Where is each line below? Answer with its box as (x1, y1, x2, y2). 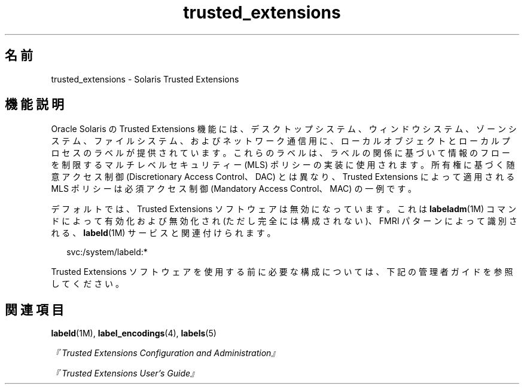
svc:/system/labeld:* (66, 247, 148, 258)
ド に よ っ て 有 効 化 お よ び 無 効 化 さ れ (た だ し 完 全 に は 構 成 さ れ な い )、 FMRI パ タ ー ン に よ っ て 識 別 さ (51, 216, 517, 226)
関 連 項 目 (5, 302, 64, 317)
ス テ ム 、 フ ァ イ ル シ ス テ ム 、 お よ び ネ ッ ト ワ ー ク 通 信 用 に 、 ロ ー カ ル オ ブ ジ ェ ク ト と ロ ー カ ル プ (51, 136, 510, 146)
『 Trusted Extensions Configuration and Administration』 (51, 348, 280, 359)
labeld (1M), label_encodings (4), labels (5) (51, 328, 217, 339)
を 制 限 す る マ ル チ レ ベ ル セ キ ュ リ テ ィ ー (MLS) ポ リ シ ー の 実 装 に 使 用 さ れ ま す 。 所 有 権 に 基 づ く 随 (51, 160, 515, 170)
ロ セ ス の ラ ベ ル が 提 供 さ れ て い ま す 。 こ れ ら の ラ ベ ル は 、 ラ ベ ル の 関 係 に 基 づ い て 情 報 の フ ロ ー (51, 148, 510, 158)
